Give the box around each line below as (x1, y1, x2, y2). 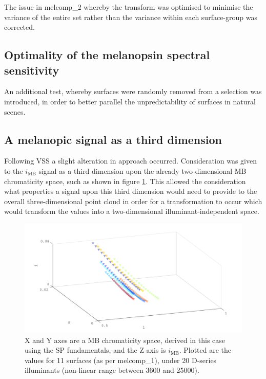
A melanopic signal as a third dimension (4, 131, 222, 147)
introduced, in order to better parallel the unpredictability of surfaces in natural (4, 96, 256, 106)
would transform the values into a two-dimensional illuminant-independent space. (4, 206, 259, 216)
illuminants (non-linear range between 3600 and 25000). (25, 365, 199, 375)
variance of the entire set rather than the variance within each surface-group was (4, 11, 257, 22)
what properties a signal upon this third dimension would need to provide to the (4, 186, 257, 196)
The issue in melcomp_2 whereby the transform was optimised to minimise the (4, 2, 253, 12)
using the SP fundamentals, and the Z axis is (25, 345, 166, 355)
